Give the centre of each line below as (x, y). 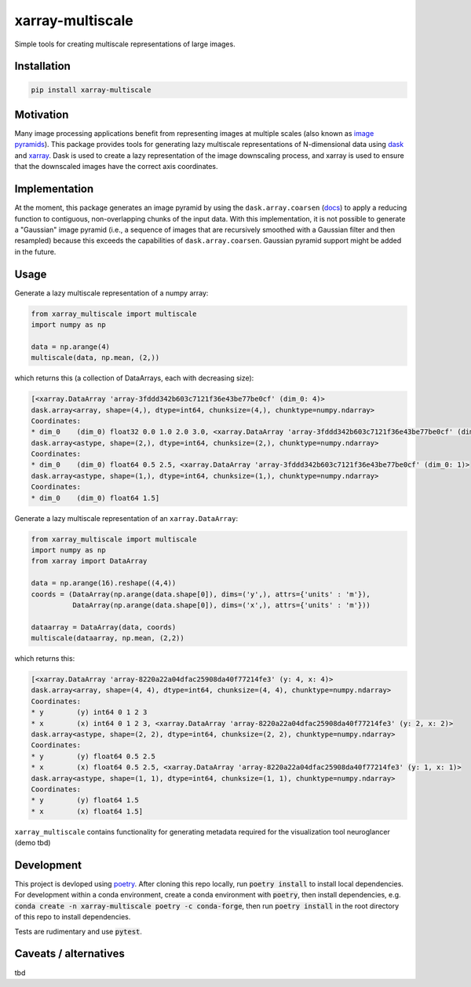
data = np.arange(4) (70, 347)
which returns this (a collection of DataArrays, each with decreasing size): (134, 378)
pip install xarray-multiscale (91, 90)
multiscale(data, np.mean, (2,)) (95, 358)
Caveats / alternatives (69, 954)
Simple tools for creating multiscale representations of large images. (125, 44)
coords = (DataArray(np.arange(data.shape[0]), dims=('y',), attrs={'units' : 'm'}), (201, 594)
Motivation (42, 114)
